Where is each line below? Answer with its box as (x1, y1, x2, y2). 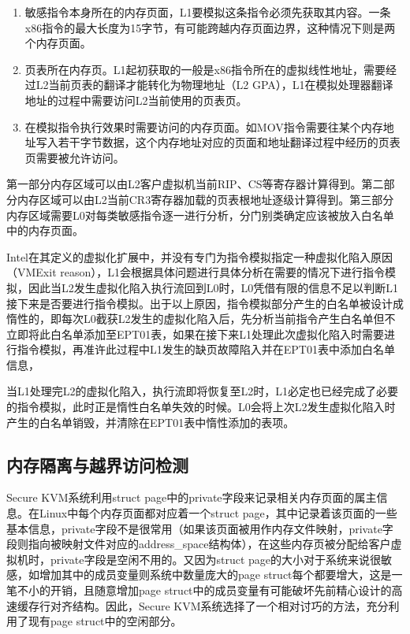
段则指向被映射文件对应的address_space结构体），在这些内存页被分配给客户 (6, 536, 391, 552)
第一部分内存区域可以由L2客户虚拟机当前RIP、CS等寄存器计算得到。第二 (6, 176, 384, 192)
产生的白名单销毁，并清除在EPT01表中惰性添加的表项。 (6, 413, 295, 430)
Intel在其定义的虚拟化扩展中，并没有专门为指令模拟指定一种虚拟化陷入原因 (6, 248, 393, 265)
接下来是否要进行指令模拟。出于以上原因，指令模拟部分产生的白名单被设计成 (6, 295, 404, 311)
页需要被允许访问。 (24, 149, 125, 165)
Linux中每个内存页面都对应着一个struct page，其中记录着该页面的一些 (39, 505, 397, 521)
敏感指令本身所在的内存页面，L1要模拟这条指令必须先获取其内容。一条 (24, 4, 391, 20)
